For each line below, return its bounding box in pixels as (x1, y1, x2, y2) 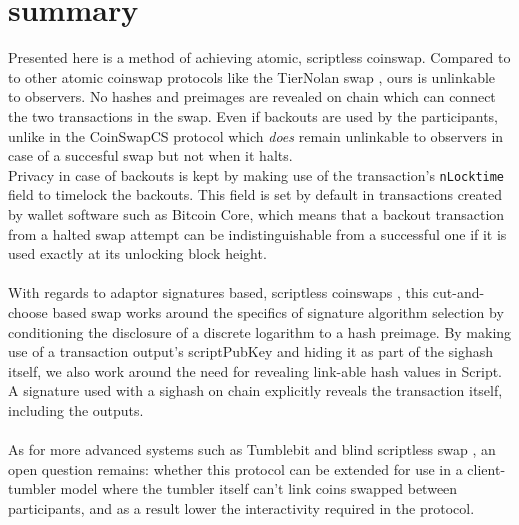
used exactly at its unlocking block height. (8, 243, 267, 264)
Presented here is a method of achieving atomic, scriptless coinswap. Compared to (8, 47, 511, 68)
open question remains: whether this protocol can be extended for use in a (8, 458, 463, 479)
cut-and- (432, 282, 485, 303)
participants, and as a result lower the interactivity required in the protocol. (8, 497, 475, 518)
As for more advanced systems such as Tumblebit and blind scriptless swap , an (8, 439, 496, 460)
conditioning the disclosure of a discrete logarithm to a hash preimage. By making (8, 321, 512, 342)
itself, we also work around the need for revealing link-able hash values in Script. (8, 360, 503, 381)
